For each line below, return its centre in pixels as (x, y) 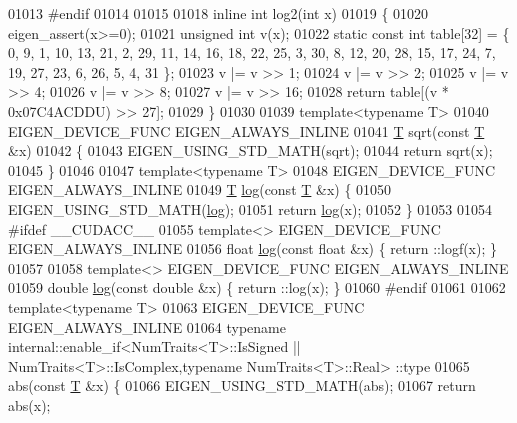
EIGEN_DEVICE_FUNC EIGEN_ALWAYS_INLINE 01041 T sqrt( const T (246, 130)
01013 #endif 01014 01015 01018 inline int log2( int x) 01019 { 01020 (218, 13)
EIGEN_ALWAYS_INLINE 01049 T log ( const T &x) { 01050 (200, 189)
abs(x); (29, 404)
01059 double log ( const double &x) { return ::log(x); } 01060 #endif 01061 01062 (257, 287)
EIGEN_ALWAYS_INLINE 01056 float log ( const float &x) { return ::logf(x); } (253, 248)
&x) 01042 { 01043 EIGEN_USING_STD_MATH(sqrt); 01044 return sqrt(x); (250, 150)
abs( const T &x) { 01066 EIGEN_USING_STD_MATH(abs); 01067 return (242, 385)
